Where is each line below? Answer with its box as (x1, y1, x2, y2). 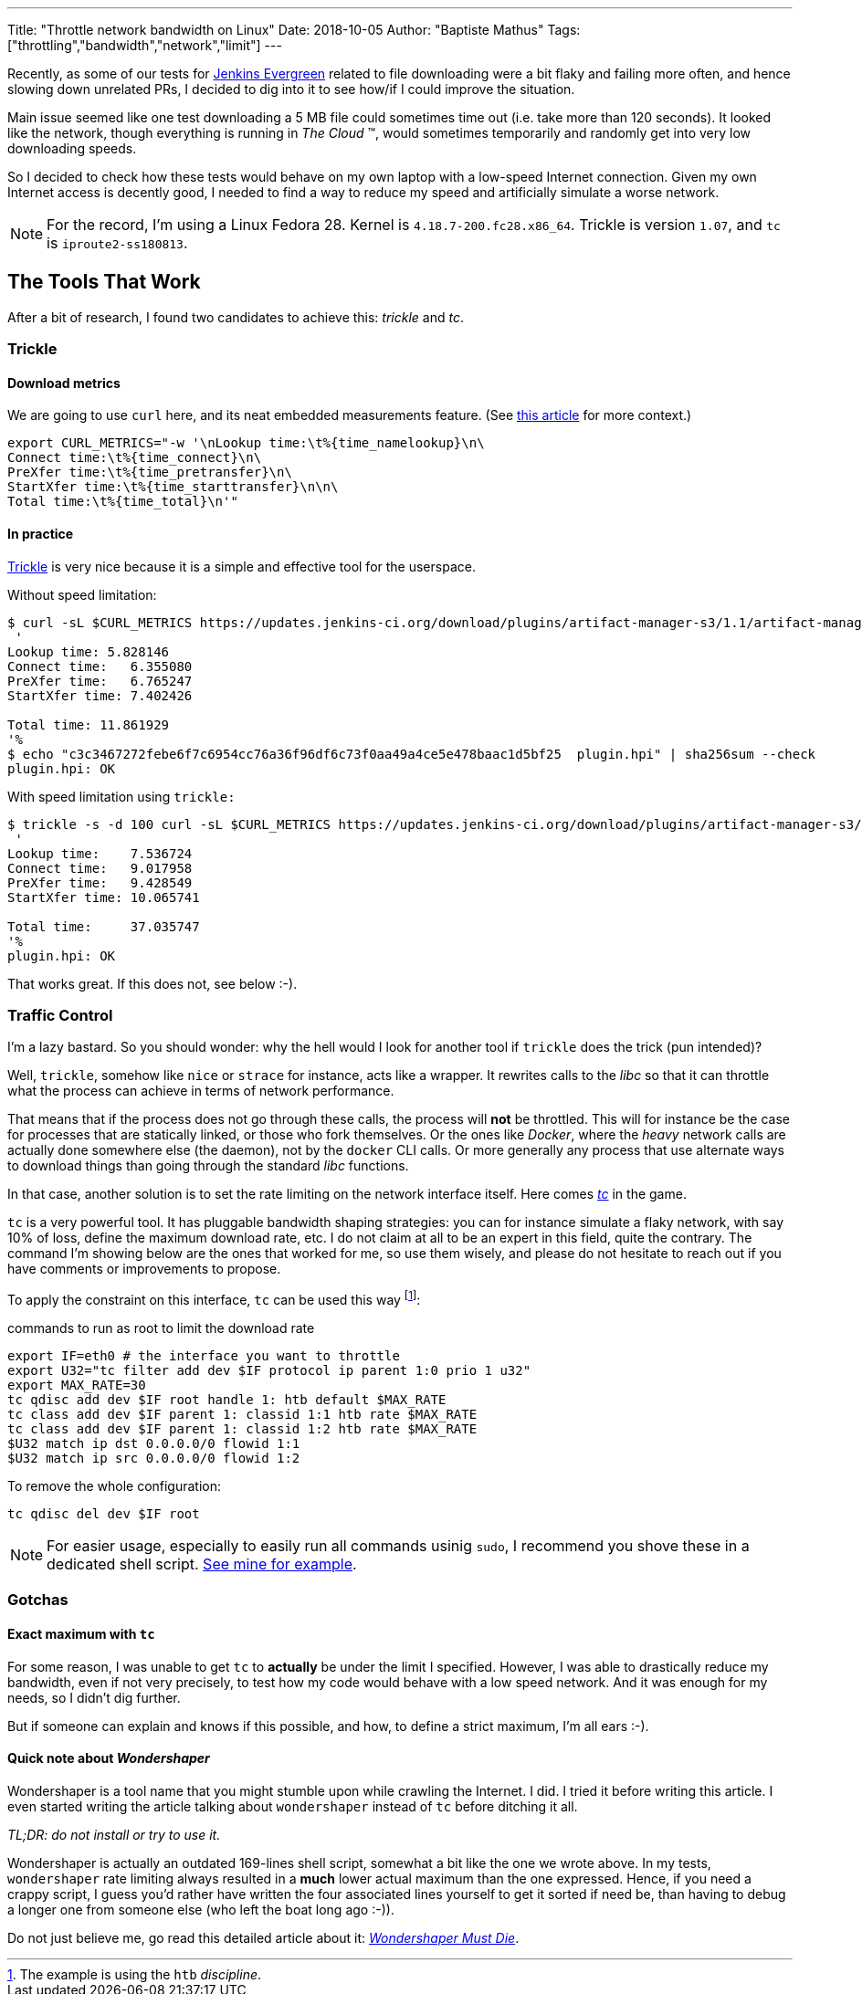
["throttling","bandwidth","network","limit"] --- (7, 37, 282, 53)
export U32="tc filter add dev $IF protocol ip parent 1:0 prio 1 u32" (7, 1363, 531, 1379)
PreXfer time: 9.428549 (7, 875, 193, 890)
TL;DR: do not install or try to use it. (7, 1826, 221, 1842)
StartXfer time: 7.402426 (7, 687, 193, 703)
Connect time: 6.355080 (7, 658, 193, 674)
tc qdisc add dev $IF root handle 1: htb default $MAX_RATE (7, 1392, 447, 1408)
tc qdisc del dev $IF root (7, 1506, 200, 1522)
